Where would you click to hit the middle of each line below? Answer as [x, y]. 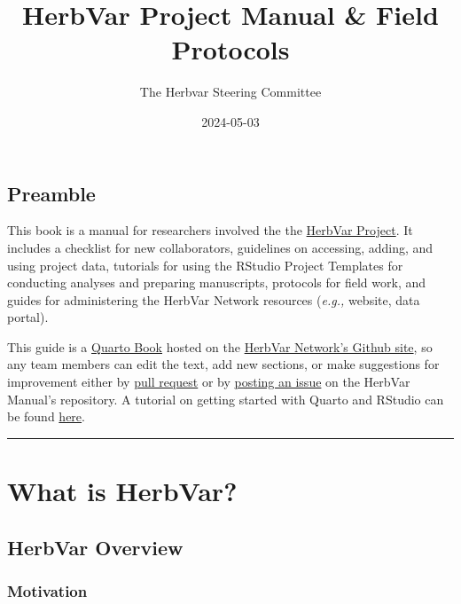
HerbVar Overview [95, 547]
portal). [28, 317]
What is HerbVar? [122, 491]
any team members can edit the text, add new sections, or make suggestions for [223, 364]
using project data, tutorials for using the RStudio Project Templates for [205, 265]
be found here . [46, 416]
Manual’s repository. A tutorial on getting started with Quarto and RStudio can [226, 399]
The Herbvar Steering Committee [230, 92]
